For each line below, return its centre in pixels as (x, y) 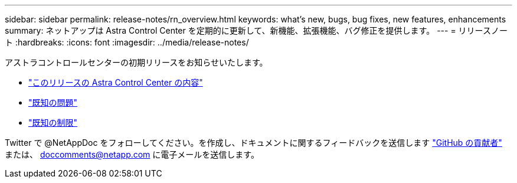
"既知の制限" (53, 122)
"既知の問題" (53, 102)
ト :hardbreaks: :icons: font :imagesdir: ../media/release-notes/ (127, 42)
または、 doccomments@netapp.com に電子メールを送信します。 (132, 154)
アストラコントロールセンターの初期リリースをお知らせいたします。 (136, 62)
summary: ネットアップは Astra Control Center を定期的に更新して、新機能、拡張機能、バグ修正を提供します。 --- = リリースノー (256, 30)
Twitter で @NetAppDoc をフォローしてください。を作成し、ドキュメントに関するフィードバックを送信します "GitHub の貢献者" (253, 143)
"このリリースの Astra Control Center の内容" (116, 82)
